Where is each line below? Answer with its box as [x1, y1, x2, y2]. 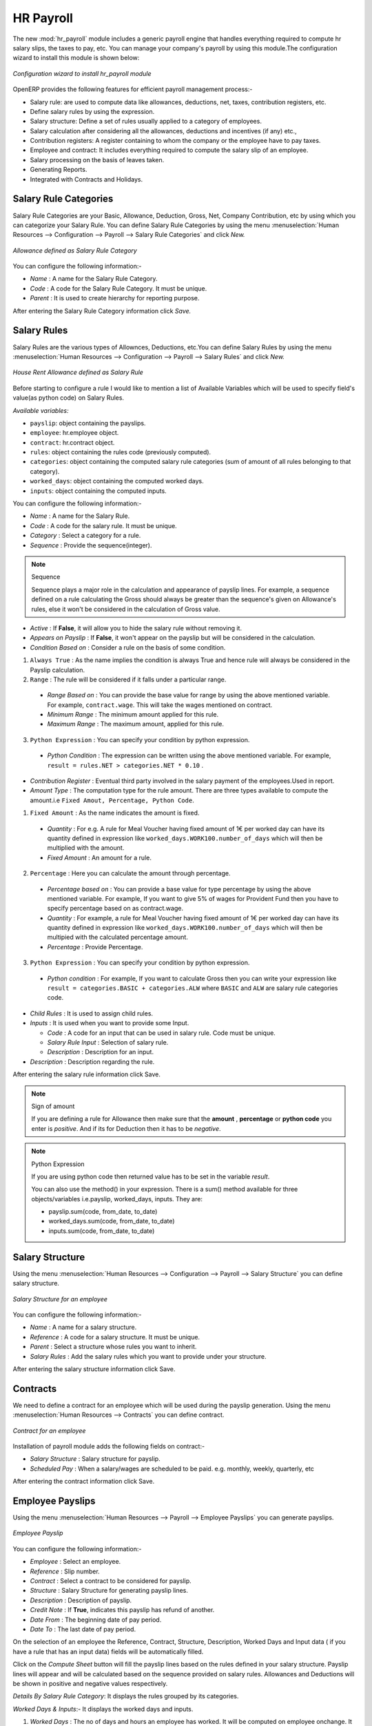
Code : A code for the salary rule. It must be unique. [30, 521, 177, 530]
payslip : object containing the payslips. [30, 418, 146, 427]
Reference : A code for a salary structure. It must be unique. [30, 1332, 200, 1341]
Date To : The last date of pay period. [30, 1625, 136, 1633]
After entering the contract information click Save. [12, 1477, 155, 1486]
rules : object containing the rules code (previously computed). [30, 448, 211, 456]
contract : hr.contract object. [30, 438, 115, 447]
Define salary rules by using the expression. [30, 107, 155, 115]
